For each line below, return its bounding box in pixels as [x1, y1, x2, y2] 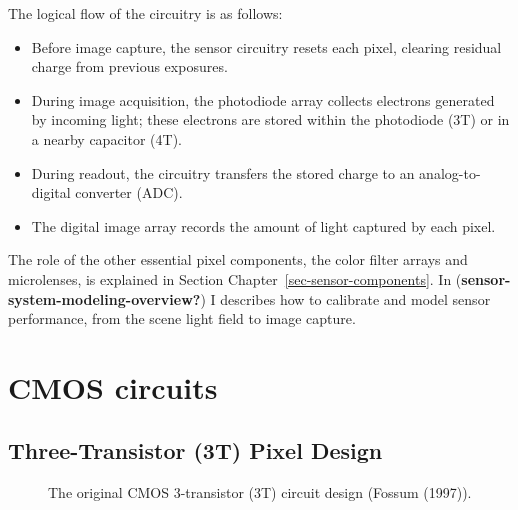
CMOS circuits [8, 366, 218, 407]
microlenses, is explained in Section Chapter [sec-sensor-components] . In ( [8, 268, 462, 289]
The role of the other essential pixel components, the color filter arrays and [8, 249, 468, 270]
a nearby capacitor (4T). [31, 128, 182, 149]
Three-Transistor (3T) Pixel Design [8, 435, 383, 466]
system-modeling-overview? [8, 288, 201, 309]
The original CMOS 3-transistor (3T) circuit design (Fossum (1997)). [48, 482, 472, 503]
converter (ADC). [75, 182, 183, 203]
